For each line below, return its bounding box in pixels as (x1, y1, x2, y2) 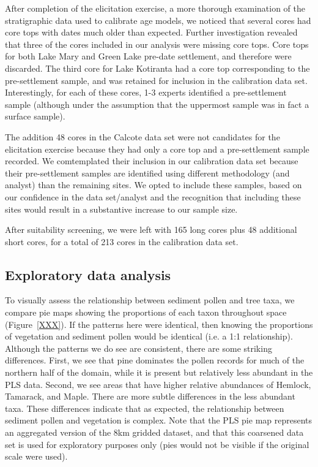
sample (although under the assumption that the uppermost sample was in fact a (5, 97, 309, 110)
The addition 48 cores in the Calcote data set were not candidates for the (5, 130, 280, 143)
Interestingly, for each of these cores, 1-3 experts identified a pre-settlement (5, 86, 287, 99)
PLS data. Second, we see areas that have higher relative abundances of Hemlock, (5, 378, 311, 390)
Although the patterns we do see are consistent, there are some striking (5, 341, 272, 354)
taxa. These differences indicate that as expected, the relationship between (5, 401, 284, 414)
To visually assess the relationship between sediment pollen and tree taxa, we (5, 294, 295, 306)
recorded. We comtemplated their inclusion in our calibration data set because (5, 154, 298, 167)
